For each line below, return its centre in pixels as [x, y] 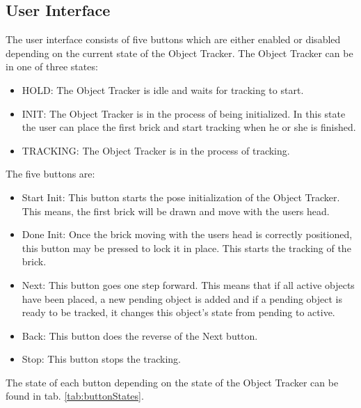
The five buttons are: [50, 174]
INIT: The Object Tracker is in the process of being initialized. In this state [184, 113]
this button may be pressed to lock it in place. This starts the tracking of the [186, 248]
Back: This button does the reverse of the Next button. [140, 335]
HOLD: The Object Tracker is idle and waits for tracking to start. [163, 89]
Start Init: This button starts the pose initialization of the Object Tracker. [181, 197]
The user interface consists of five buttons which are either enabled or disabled [173, 39]
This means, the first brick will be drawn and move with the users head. [176, 211]
